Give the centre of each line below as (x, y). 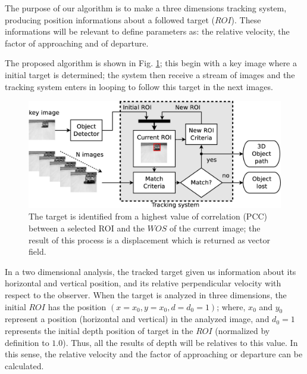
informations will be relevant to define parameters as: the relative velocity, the (147, 31)
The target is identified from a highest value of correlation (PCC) (148, 216)
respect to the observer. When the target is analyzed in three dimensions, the (146, 295)
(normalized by (242, 330)
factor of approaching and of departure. (77, 43)
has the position (77, 306)
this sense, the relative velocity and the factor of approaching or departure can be (154, 354)
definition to (27, 342)
